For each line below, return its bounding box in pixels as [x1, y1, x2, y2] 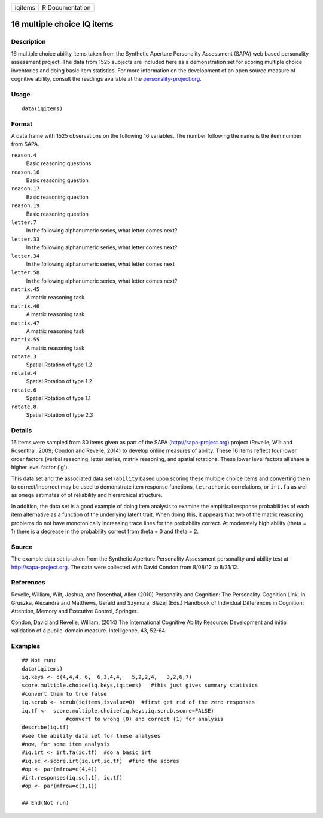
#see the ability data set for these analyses [22, 732, 161, 739]
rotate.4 [11, 369, 37, 377]
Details [11, 426, 32, 434]
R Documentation [42, 4, 91, 11]
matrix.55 [11, 336, 40, 343]
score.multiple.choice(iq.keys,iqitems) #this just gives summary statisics [22, 682, 258, 689]
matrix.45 [11, 286, 40, 293]
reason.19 [11, 202, 40, 209]
